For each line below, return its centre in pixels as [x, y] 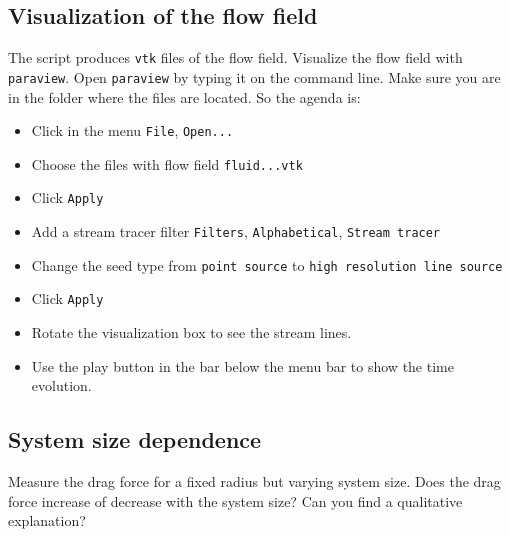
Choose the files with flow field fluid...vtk [167, 163]
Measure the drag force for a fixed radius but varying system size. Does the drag [254, 481]
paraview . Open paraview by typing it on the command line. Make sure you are [254, 76]
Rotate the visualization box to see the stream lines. [191, 332]
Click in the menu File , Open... [132, 130]
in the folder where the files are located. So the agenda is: [184, 96]
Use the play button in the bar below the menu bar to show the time [242, 365]
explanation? [47, 520]
